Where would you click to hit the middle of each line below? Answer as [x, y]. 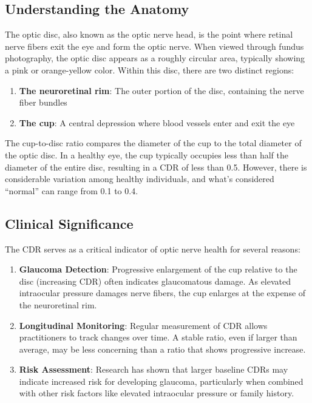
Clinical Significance [69, 223]
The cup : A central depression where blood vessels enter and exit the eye [157, 122]
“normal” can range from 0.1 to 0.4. [72, 190]
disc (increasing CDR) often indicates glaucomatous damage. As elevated [155, 281]
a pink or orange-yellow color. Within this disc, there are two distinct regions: [150, 69]
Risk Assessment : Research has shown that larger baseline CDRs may [154, 369]
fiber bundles [43, 102]
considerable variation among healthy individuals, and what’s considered [140, 179]
